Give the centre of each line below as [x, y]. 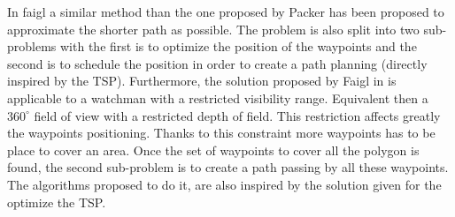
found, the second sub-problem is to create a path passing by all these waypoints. [228, 167]
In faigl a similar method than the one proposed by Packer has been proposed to [226, 11]
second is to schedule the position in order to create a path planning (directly [217, 63]
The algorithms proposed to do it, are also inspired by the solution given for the [224, 184]
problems [32, 46]
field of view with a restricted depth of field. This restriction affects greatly [237, 115]
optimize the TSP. [57, 202]
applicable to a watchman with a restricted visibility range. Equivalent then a [218, 97]
